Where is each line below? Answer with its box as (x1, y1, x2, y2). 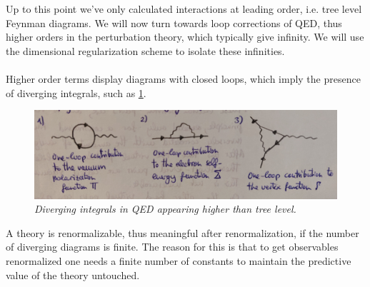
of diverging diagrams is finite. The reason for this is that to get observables (6, 239, 339, 254)
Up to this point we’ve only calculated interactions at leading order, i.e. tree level (6, 1, 362, 16)
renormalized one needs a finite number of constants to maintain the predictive (6, 253, 351, 268)
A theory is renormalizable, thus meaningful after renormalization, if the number (6, 225, 359, 240)
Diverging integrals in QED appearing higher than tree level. (34, 201, 296, 216)
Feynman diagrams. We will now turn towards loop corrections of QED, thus (6, 15, 342, 30)
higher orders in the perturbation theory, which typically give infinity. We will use (6, 29, 364, 44)
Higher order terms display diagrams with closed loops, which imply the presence (6, 71, 361, 86)
